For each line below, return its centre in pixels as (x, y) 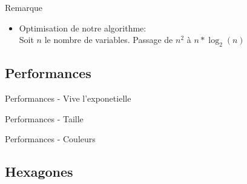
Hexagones (39, 172)
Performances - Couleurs (50, 139)
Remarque (24, 7)
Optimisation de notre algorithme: (83, 28)
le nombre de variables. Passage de (109, 40)
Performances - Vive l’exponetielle (68, 98)
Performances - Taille (44, 118)
